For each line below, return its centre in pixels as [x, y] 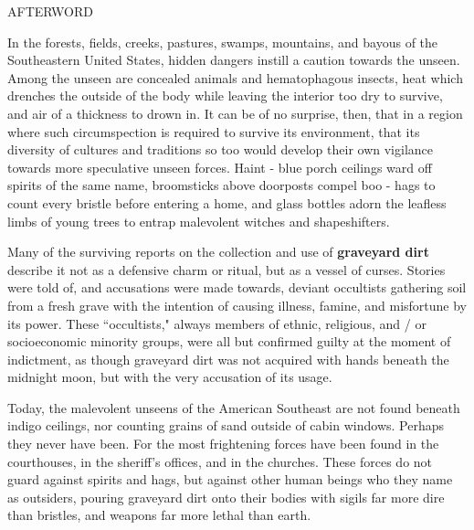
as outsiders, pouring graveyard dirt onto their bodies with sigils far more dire [226, 497]
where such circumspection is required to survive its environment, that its [214, 131]
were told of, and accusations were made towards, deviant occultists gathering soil [237, 287]
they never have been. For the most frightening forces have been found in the [223, 444]
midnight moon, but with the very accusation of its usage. [170, 377]
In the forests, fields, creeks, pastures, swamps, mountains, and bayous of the [223, 42]
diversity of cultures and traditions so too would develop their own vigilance [220, 149]
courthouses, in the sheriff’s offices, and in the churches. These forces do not [220, 461]
